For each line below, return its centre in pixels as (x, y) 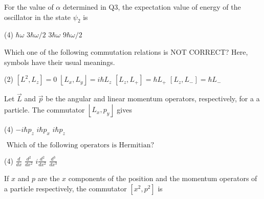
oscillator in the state (38, 17)
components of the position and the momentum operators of (163, 178)
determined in (84, 7)
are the (49, 178)
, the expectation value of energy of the (179, 7)
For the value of (29, 7)
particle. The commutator (45, 109)
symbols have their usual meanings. (60, 62)
